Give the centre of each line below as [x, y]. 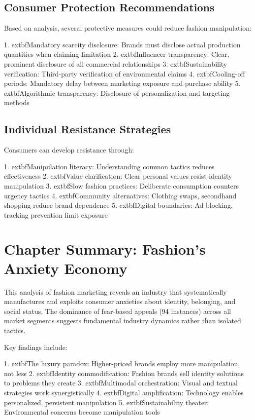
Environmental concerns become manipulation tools [82, 412]
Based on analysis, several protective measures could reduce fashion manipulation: [128, 28]
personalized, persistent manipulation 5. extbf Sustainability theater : [107, 402]
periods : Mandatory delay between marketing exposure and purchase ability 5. [122, 83]
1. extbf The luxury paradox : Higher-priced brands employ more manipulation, [122, 363]
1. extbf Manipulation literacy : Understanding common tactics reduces [109, 166]
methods [17, 102]
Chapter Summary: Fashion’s [105, 248]
